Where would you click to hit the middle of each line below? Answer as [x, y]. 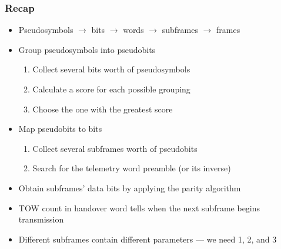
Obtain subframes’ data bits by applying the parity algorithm [130, 187]
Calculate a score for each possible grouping [111, 89]
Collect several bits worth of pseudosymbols [111, 69]
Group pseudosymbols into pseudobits [87, 49]
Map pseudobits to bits [60, 129]
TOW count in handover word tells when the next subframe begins [139, 207]
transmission [41, 219]
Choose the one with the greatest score [103, 109]
